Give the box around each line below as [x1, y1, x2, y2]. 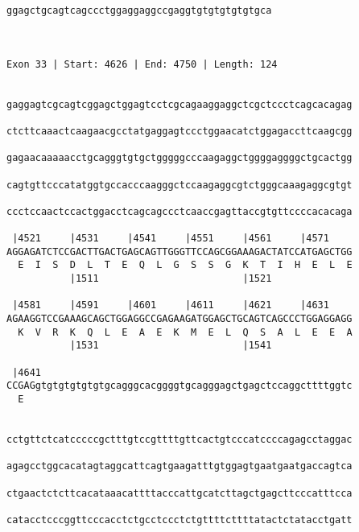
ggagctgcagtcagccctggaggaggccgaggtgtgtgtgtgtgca [6, 5, 272, 16]
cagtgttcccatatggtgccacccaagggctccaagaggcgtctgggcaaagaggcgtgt [6, 179, 353, 191]
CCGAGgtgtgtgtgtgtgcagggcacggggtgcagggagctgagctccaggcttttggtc [6, 380, 353, 392]
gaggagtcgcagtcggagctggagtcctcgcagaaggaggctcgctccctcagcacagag [6, 98, 353, 110]
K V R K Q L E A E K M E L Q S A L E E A [18, 326, 353, 338]
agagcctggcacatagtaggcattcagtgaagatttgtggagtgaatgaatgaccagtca [6, 460, 353, 472]
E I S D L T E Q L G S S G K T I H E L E [18, 259, 353, 271]
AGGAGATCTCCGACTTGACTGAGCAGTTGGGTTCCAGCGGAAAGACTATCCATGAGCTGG [6, 245, 353, 258]
